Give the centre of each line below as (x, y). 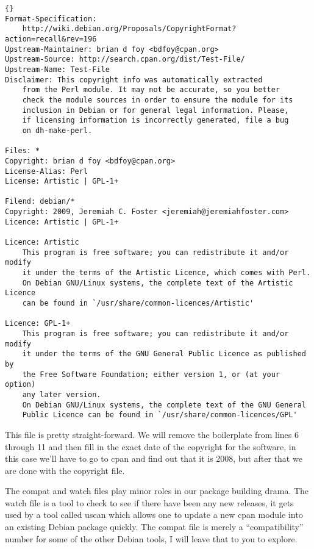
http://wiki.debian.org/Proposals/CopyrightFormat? (129, 29)
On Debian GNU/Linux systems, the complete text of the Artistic (158, 283)
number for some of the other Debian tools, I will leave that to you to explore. (151, 538)
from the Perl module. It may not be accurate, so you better (151, 90)
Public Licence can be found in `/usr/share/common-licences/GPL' (160, 415)
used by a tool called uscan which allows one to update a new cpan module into (154, 515)
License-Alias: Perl (47, 171)
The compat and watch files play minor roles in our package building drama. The (157, 491)
